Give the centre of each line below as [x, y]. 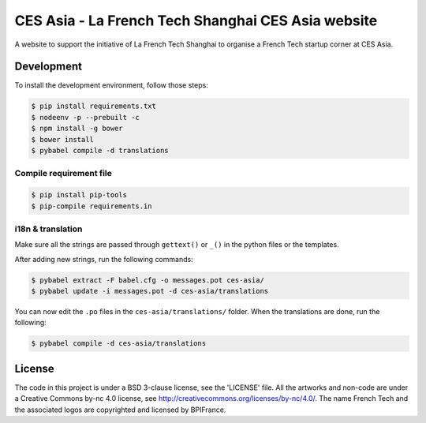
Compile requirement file [63, 174]
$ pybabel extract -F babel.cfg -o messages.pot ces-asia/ [148, 280]
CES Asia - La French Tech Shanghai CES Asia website [196, 21]
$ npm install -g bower [77, 129]
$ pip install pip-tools [79, 195]
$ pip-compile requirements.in [92, 206]
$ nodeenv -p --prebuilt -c [85, 117]
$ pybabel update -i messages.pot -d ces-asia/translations [150, 291]
